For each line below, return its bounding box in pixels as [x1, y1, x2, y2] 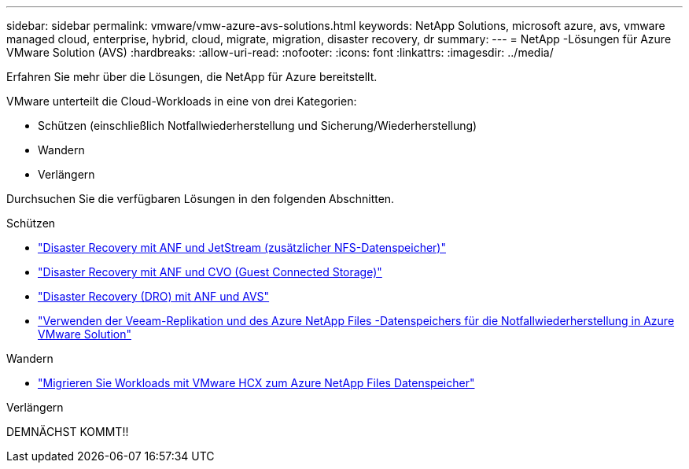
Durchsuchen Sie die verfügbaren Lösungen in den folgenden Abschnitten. [6, 192, 395, 205]
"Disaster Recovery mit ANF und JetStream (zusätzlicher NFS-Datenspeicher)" [38, 241, 446, 254]
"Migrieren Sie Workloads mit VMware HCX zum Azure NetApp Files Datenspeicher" [38, 376, 475, 390]
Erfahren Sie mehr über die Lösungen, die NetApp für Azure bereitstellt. [6, 70, 378, 83]
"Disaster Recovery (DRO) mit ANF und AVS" [38, 290, 270, 303]
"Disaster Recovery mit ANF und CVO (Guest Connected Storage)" [38, 265, 382, 279]
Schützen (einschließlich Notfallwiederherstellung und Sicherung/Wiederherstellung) [38, 119, 477, 132]
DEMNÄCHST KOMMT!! [6, 425, 129, 438]
